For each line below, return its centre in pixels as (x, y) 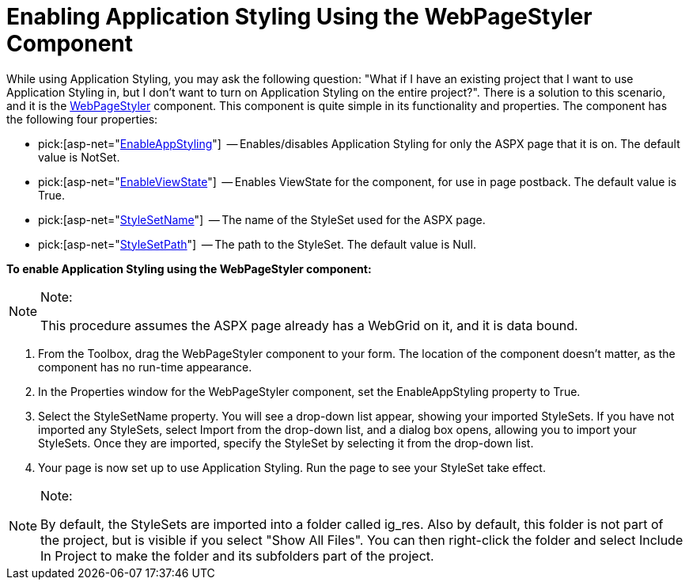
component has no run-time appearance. (145, 367)
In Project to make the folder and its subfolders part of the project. (237, 556)
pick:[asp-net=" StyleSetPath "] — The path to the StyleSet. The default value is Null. (257, 244)
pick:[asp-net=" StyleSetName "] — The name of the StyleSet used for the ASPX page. (262, 219)
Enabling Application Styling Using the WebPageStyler (299, 17)
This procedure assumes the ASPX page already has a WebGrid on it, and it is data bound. (309, 325)
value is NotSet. (79, 157)
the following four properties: (82, 119)
